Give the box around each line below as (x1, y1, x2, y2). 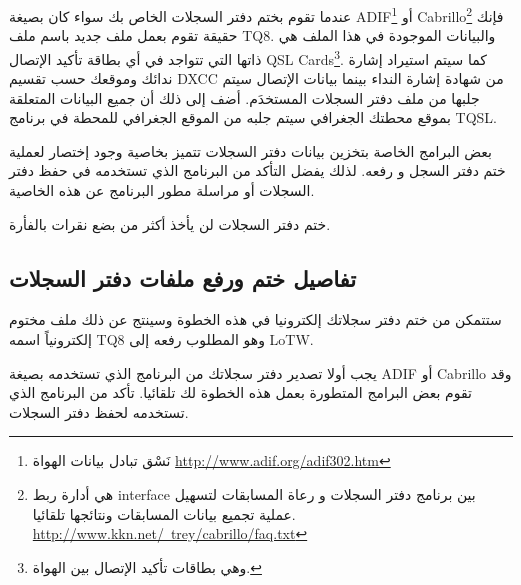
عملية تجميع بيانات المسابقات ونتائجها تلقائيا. (32, 503, 296, 524)
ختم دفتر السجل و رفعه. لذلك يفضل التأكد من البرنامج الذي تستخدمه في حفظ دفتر (9, 160, 506, 181)
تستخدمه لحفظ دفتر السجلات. (9, 401, 189, 422)
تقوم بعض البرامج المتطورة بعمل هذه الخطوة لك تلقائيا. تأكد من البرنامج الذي (9, 382, 472, 403)
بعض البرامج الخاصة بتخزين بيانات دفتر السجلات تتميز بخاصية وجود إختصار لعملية (9, 140, 492, 161)
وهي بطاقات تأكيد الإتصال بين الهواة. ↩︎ (32, 556, 262, 577)
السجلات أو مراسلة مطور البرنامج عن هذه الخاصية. (9, 180, 315, 201)
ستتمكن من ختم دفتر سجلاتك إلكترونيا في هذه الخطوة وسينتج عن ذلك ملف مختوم (9, 309, 502, 330)
